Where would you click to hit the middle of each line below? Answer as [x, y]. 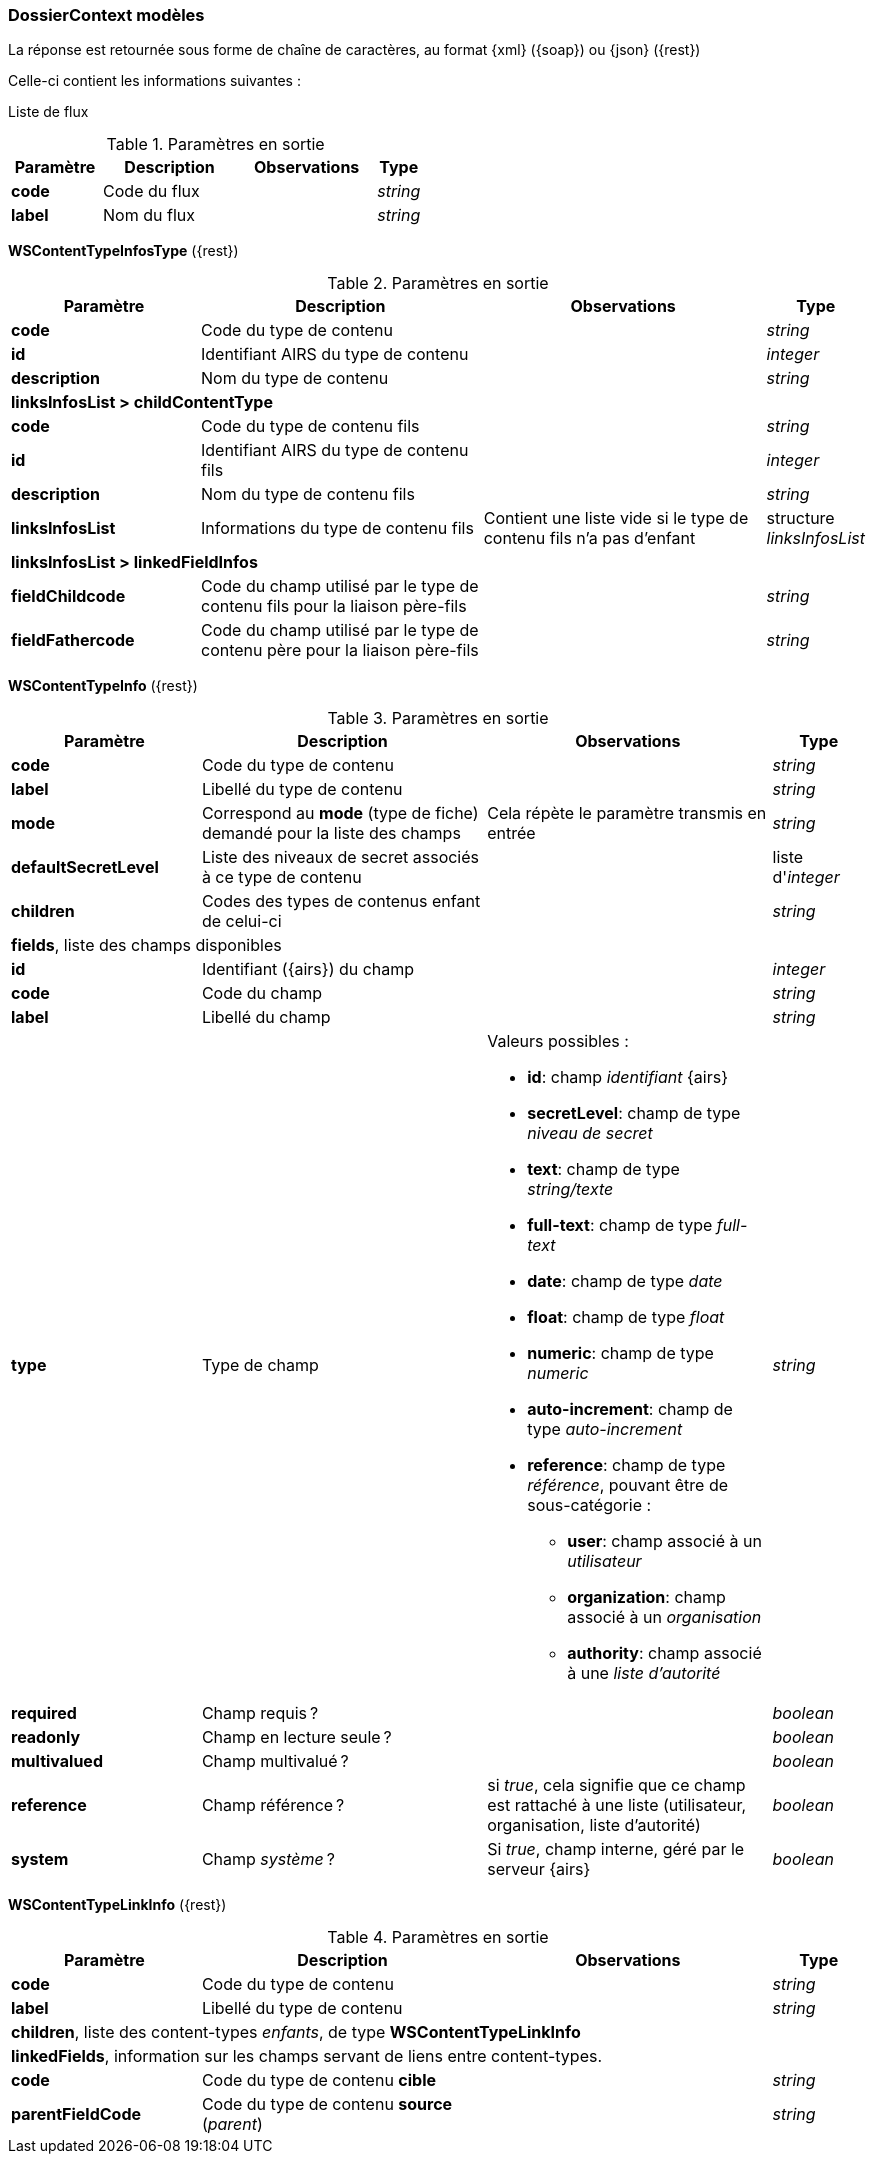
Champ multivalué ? [275, 1761]
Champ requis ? [260, 1713]
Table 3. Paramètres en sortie [438, 718]
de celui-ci [241, 921]
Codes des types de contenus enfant [341, 901]
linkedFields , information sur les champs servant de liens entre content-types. [307, 2056]
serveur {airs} [539, 1869]
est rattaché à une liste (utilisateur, [617, 1805]
